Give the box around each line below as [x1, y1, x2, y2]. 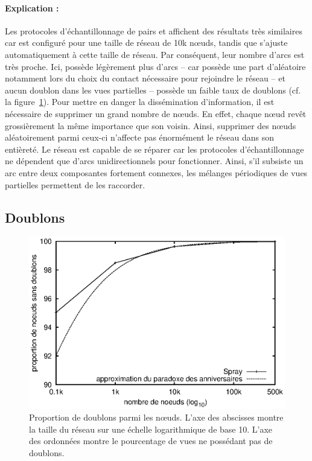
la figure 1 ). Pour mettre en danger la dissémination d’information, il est [5, 95, 275, 108]
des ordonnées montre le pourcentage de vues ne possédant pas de [29, 434, 273, 447]
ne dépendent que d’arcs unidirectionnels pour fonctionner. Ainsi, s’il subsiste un [5, 154, 304, 167]
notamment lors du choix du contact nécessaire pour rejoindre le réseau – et [5, 72, 285, 84]
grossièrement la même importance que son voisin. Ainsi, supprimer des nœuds [5, 119, 296, 132]
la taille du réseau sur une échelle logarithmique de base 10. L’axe [29, 422, 273, 435]
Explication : [5, 1, 59, 14]
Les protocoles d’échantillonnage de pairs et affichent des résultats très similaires [5, 24, 302, 37]
